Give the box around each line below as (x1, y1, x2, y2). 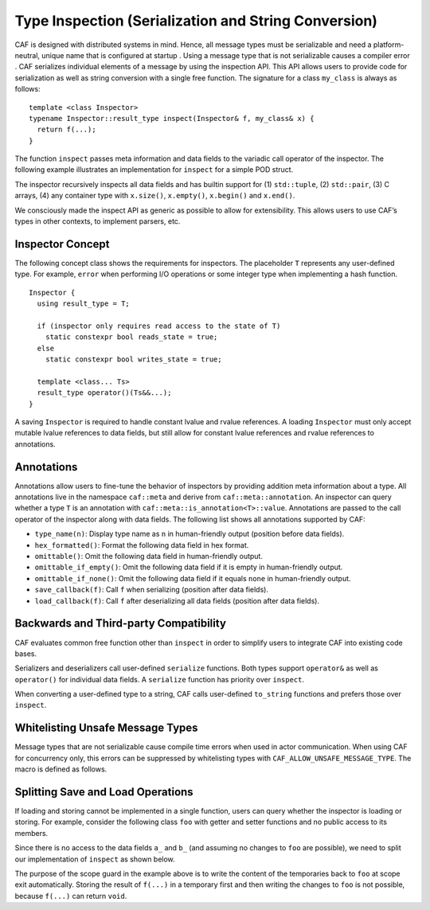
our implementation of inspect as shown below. (14, 854, 175, 864)
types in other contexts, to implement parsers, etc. (14, 217, 181, 226)
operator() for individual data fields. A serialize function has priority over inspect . (14, 674, 305, 684)
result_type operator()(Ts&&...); (37, 389, 172, 397)
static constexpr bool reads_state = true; (45, 333, 218, 342)
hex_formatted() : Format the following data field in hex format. (34, 540, 249, 549)
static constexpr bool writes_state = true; (45, 355, 222, 364)
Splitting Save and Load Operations (14, 785, 194, 799)
